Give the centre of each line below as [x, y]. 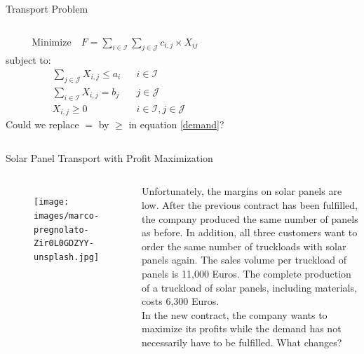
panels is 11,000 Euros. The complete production [247, 273]
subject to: [28, 60]
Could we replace [42, 124]
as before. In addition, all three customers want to [250, 232]
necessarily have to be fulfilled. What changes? [242, 342]
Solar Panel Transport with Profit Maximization [109, 157]
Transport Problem [47, 8]
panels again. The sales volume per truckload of [244, 260]
